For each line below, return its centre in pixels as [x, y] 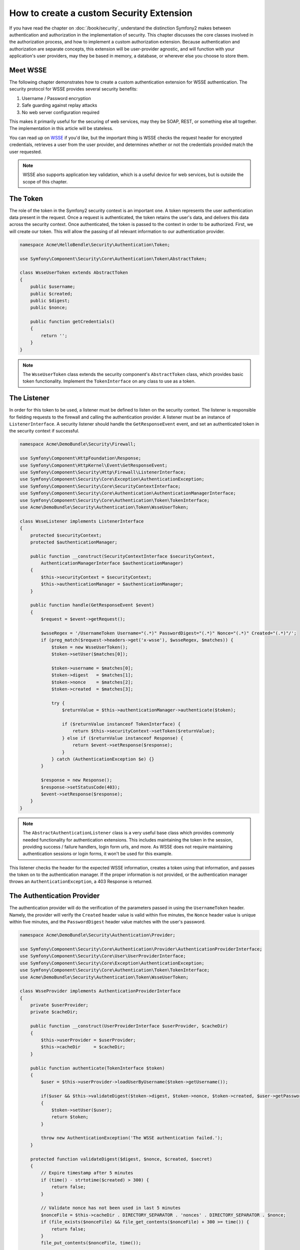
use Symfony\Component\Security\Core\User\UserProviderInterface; [103, 956]
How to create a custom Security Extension [101, 13]
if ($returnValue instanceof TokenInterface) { [121, 724]
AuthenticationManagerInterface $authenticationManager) [112, 563]
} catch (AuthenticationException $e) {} [103, 759]
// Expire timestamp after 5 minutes [87, 1173]
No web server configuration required [60, 112]
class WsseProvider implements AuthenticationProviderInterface [100, 991]
